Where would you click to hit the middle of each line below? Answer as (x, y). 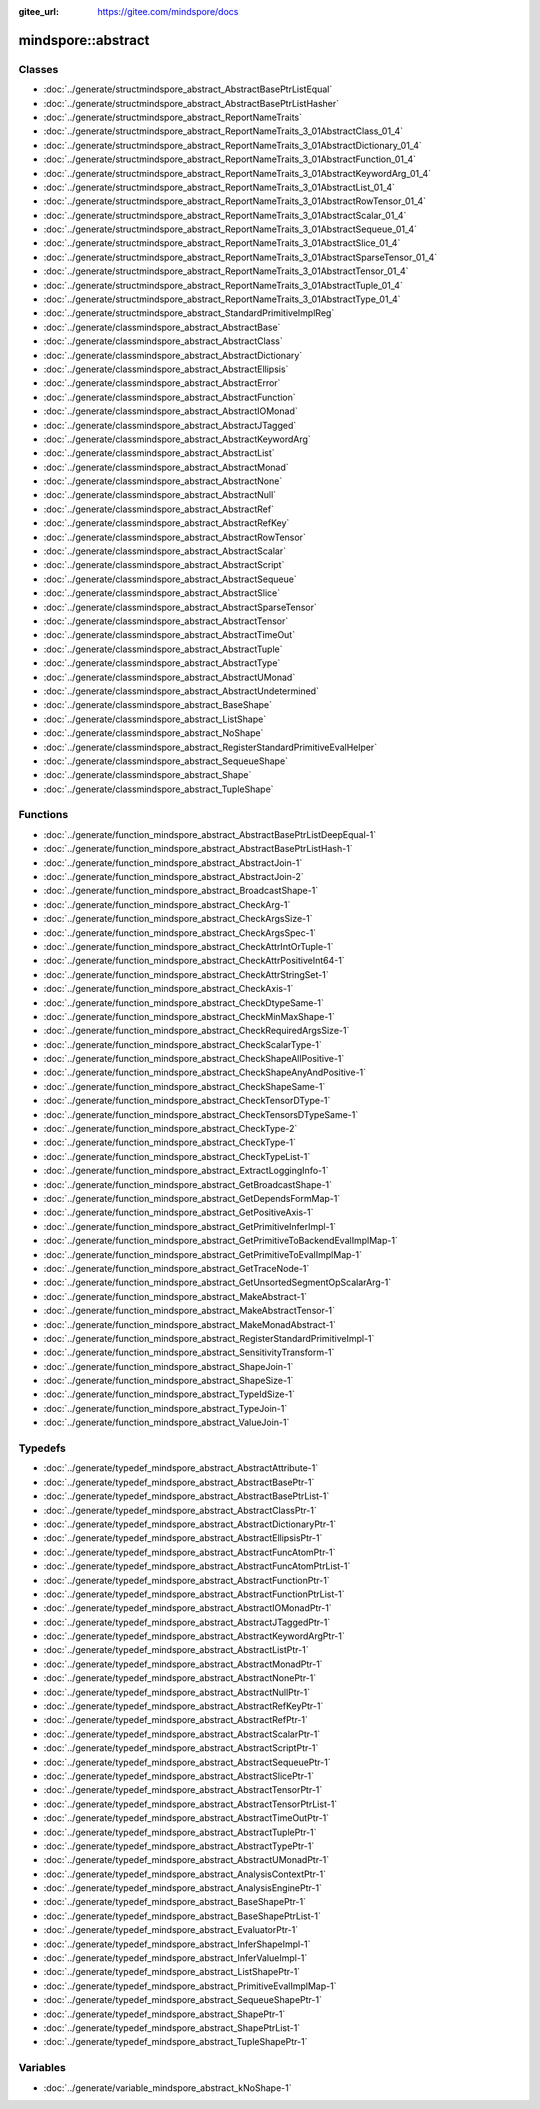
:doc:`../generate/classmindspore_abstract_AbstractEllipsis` (166, 369)
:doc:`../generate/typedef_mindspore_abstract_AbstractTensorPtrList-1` (190, 1804)
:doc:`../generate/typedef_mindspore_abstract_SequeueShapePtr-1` (182, 2000)
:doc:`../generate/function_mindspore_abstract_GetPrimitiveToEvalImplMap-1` (202, 1254)
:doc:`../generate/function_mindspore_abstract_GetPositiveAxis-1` (178, 1212)
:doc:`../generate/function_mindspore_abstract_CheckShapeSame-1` (184, 1086)
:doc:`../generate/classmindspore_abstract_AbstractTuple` (163, 649)
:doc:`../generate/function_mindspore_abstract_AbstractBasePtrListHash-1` (198, 849)
